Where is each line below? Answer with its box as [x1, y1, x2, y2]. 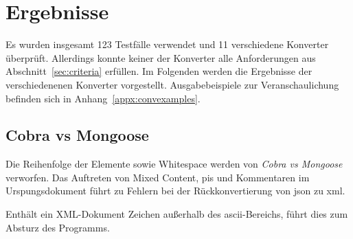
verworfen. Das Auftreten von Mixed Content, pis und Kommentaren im [5, 170, 310, 184]
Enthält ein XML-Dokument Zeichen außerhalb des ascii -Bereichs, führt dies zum [5, 207, 348, 221]
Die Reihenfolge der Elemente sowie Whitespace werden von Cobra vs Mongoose [5, 157, 343, 171]
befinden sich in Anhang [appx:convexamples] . [5, 91, 201, 105]
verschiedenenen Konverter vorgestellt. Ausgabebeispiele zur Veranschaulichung [5, 77, 339, 91]
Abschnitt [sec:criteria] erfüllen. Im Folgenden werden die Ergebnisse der [5, 64, 312, 78]
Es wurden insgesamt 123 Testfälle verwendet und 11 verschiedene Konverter [5, 37, 329, 52]
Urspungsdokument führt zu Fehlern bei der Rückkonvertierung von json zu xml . [5, 183, 345, 198]
